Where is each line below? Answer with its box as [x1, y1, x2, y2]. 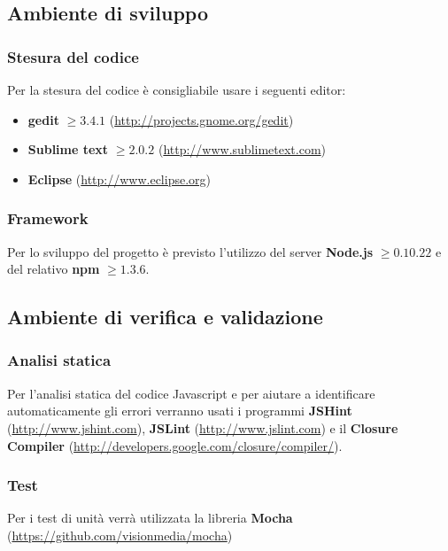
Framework [7, 207, 89, 229]
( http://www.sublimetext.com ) [158, 140, 327, 159]
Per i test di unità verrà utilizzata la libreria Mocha [7, 508, 293, 527]
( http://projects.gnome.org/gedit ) [109, 110, 294, 128]
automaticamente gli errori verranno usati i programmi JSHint [7, 401, 352, 420]
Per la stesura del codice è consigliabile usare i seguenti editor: [7, 81, 346, 98]
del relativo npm [7, 260, 100, 278]
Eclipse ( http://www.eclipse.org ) [27, 169, 212, 188]
